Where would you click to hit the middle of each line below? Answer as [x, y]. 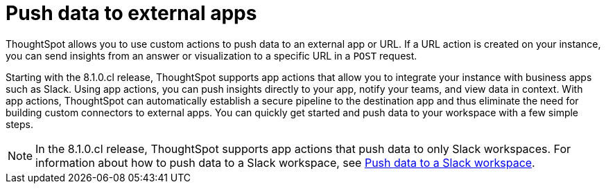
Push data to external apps [131, 13]
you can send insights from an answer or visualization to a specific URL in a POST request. [211, 55]
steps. [19, 124]
